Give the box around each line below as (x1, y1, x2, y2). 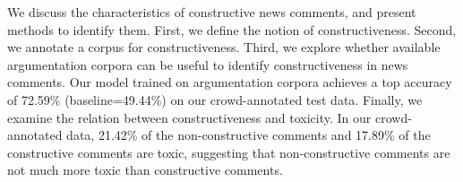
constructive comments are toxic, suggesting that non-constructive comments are (7, 143, 450, 161)
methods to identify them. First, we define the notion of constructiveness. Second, (7, 20, 457, 39)
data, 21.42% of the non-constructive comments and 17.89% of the (66, 126, 431, 144)
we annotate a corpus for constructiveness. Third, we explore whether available (7, 38, 441, 56)
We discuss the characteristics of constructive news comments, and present (7, 3, 416, 21)
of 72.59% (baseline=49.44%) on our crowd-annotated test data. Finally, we (7, 90, 423, 108)
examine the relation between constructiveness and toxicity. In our (7, 108, 372, 126)
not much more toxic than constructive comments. (7, 160, 283, 179)
